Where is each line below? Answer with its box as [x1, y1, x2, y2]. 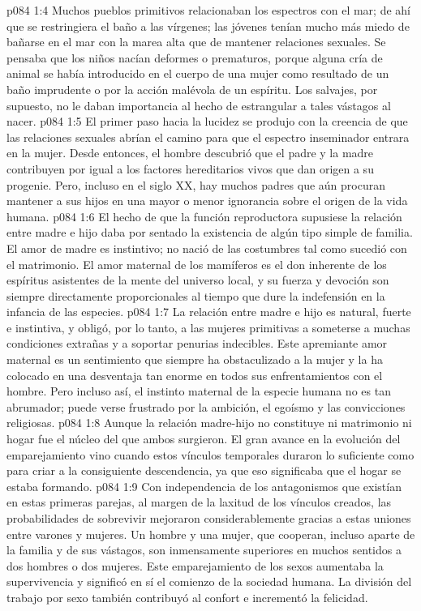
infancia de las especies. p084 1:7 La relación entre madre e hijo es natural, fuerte [6, 303, 411, 320]
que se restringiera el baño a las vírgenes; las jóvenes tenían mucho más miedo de [6, 17, 410, 34]
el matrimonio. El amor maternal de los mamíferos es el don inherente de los [6, 255, 387, 272]
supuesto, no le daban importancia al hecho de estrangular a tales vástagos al [6, 96, 391, 113]
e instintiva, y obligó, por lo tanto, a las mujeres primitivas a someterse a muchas [6, 318, 410, 335]
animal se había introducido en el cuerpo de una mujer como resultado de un [6, 65, 389, 82]
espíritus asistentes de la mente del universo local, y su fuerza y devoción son [6, 271, 389, 288]
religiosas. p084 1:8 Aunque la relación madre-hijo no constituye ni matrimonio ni [6, 414, 412, 431]
